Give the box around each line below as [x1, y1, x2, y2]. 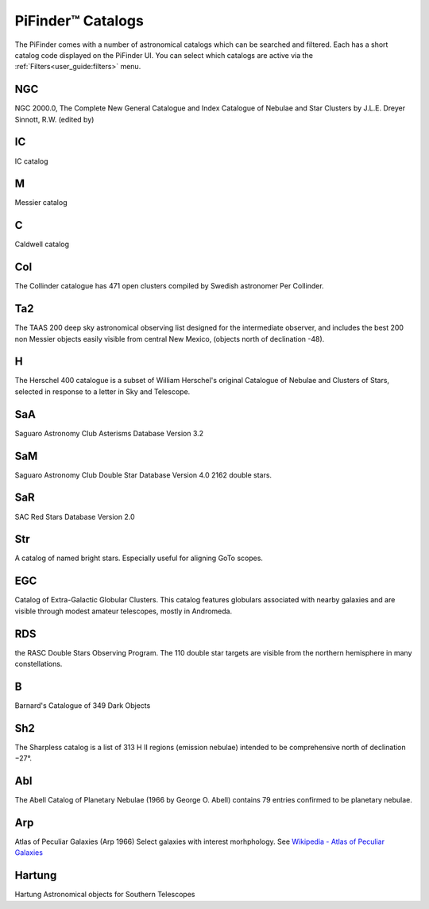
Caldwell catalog [14, 239, 70, 249]
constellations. [14, 660, 63, 669]
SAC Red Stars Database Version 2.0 [14, 512, 135, 521]
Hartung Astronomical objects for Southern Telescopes [14, 890, 195, 899]
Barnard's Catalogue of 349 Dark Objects [14, 700, 151, 710]
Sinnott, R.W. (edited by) [14, 114, 95, 124]
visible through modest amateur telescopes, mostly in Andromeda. [14, 606, 233, 616]
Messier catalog [14, 198, 68, 207]
